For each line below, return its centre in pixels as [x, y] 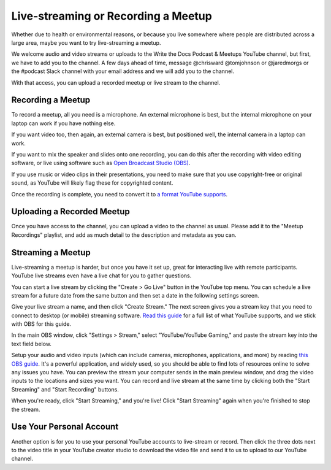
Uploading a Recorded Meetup [70, 212]
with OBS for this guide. [41, 324]
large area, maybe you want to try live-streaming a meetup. [86, 42]
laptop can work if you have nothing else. [63, 123]
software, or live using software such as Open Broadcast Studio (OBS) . [101, 163]
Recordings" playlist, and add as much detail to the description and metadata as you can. [124, 235]
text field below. [32, 344]
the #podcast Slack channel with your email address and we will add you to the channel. [123, 71]
